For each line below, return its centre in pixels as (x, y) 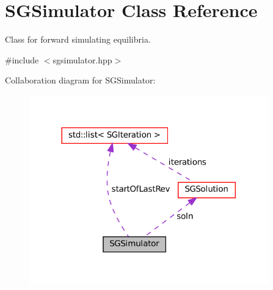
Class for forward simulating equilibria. (78, 39)
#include (22, 59)
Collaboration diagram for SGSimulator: (80, 80)
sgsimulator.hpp (82, 59)
